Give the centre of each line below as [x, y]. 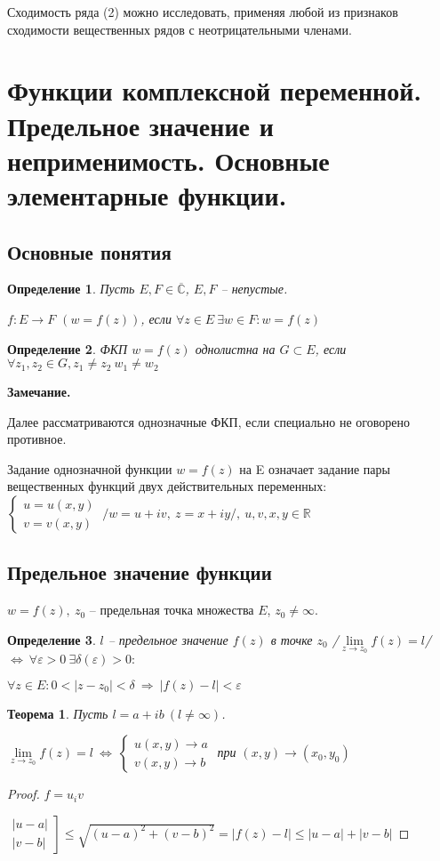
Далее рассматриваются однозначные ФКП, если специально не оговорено [208, 421]
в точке [292, 639]
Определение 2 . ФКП [68, 348]
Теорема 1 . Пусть [58, 713]
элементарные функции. [147, 194]
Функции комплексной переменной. [215, 90]
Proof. [24, 794]
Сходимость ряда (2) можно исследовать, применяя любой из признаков [203, 12]
